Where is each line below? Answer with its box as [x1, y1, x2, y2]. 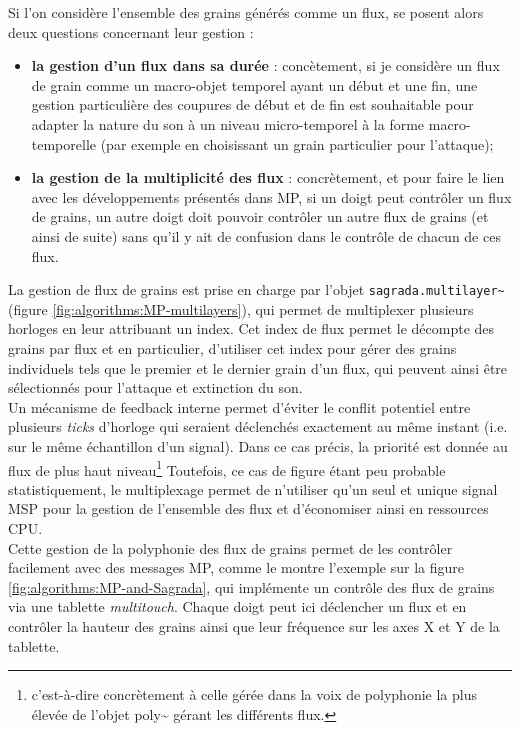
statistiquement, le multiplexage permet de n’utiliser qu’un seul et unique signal [8, 478, 498, 499]
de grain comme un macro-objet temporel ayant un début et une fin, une [31, 74, 478, 95]
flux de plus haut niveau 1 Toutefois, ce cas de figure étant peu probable [8, 456, 446, 480]
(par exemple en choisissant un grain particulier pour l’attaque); [100, 133, 494, 154]
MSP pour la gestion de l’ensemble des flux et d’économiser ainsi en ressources [8, 498, 489, 519]
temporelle [31, 133, 97, 154]
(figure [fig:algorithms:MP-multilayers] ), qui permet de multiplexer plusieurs [8, 298, 474, 319]
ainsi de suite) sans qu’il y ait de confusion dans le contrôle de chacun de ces [31, 225, 501, 246]
